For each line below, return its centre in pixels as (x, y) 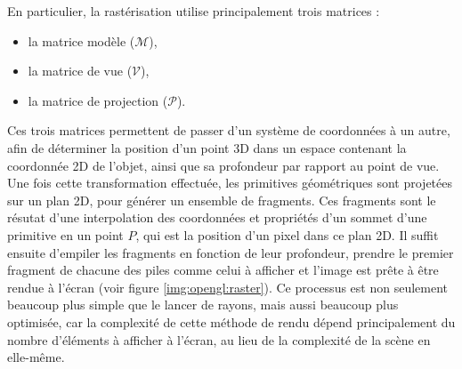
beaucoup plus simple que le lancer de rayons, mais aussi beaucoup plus (203, 305)
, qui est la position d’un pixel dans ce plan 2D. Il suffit (287, 234)
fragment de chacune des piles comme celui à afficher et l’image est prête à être (223, 270)
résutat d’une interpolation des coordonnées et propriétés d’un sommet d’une (217, 217)
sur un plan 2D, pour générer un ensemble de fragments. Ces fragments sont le (222, 200)
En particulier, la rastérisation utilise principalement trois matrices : (194, 11)
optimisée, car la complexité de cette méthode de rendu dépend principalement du (231, 321)
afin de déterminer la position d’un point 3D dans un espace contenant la (207, 147)
